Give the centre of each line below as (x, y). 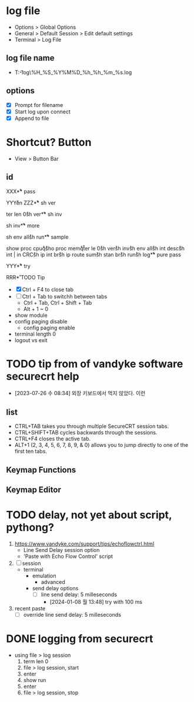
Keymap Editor (34, 490)
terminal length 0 (35, 334)
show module (31, 315)
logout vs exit (31, 340)
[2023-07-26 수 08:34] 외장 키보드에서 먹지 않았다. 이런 (80, 393)
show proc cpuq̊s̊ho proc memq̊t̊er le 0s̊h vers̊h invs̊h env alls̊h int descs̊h (96, 248)
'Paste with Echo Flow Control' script (68, 556)
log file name (30, 58)
